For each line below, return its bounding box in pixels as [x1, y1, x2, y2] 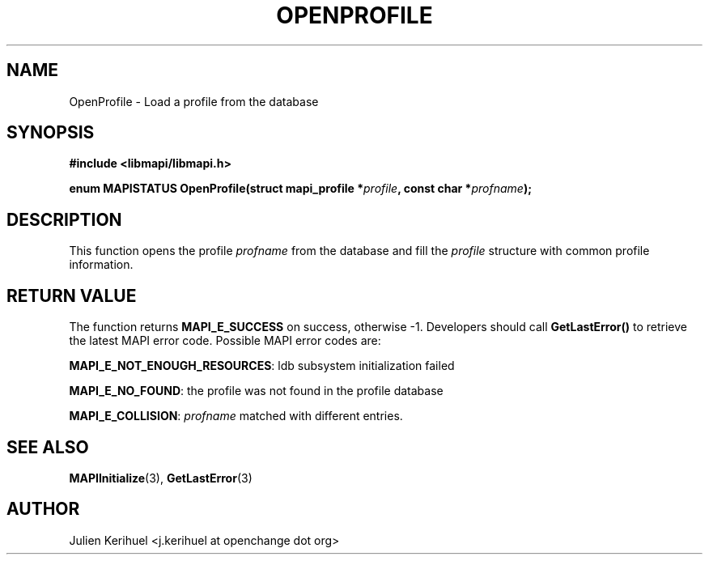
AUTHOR [6, 499, 80, 520]
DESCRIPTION [6, 209, 122, 230]
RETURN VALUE [6, 285, 137, 306]
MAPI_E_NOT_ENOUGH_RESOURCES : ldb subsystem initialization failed [69, 359, 455, 373]
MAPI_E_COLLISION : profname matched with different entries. [69, 409, 403, 423]
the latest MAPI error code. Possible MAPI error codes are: [69, 334, 381, 348]
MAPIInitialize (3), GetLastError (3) [69, 470, 253, 485]
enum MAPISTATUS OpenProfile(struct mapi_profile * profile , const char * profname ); [69, 181, 532, 196]
